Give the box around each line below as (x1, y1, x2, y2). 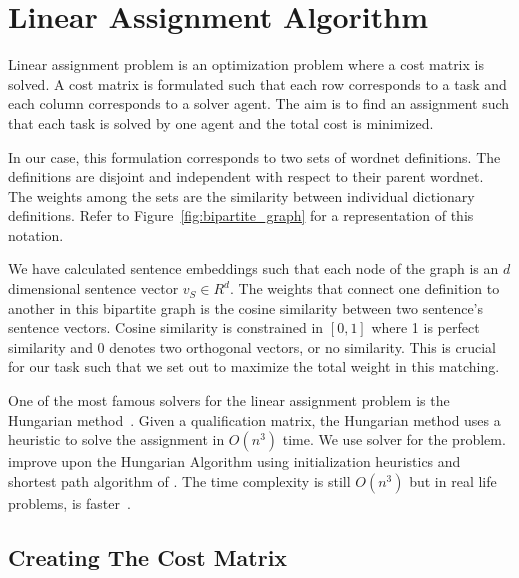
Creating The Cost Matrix (8, 541, 288, 572)
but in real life (409, 470, 497, 491)
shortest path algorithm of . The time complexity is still (8, 470, 351, 491)
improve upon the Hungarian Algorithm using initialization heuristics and (8, 451, 461, 472)
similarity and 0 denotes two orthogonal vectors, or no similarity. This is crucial (8, 336, 496, 357)
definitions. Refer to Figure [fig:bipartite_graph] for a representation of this (8, 205, 474, 226)
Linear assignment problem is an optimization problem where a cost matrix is (8, 54, 484, 75)
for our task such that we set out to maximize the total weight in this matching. (8, 356, 500, 377)
